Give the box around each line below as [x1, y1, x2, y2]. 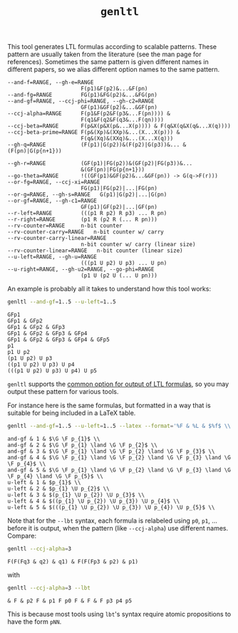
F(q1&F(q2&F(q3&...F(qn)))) [81, 116, 164, 124]
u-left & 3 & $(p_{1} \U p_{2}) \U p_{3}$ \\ [7, 491, 145, 498]
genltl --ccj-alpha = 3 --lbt [7, 584, 91, 592]
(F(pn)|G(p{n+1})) [7, 147, 62, 155]
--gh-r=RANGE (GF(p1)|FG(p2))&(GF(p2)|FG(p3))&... [7, 160, 193, 167]
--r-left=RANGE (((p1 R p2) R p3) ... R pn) [7, 210, 167, 217]
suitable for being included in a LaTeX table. [7, 409, 136, 417]
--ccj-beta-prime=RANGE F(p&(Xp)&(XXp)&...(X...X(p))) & [7, 129, 180, 136]
